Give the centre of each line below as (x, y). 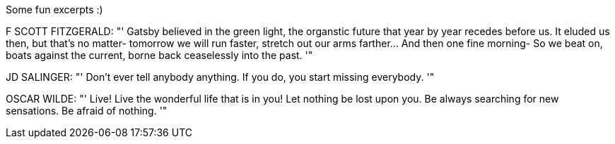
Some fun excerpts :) (54, 9)
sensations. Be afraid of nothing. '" (87, 111)
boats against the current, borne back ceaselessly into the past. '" (159, 55)
